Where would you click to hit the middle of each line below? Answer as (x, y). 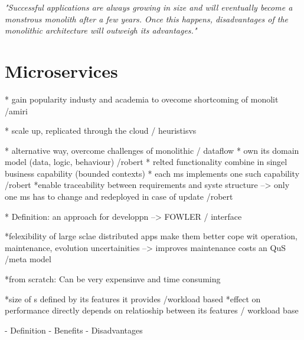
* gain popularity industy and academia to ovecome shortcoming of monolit (142, 99)
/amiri (16, 110)
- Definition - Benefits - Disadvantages (74, 330)
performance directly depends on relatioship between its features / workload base (152, 310)
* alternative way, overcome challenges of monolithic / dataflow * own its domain (152, 150)
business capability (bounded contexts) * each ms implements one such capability (152, 173)
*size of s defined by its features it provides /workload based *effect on (133, 298)
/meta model (28, 259)
